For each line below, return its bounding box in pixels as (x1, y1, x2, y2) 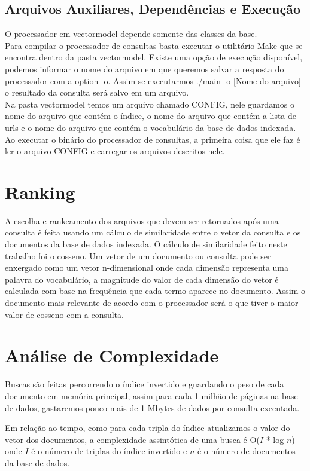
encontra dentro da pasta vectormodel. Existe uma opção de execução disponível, (5, 51, 303, 63)
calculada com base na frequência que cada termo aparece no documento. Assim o (5, 285, 305, 297)
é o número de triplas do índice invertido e (31, 445, 187, 457)
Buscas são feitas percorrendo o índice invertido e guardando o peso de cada (5, 378, 284, 390)
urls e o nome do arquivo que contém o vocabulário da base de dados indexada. (5, 121, 296, 133)
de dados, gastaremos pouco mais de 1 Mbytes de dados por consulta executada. (5, 401, 300, 414)
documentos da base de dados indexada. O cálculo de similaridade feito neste (5, 238, 287, 250)
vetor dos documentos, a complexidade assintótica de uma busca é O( (5, 433, 260, 445)
